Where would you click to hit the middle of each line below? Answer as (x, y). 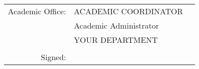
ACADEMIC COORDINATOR (128, 11)
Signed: (53, 57)
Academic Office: (37, 11)
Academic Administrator (117, 25)
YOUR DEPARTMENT (116, 40)
